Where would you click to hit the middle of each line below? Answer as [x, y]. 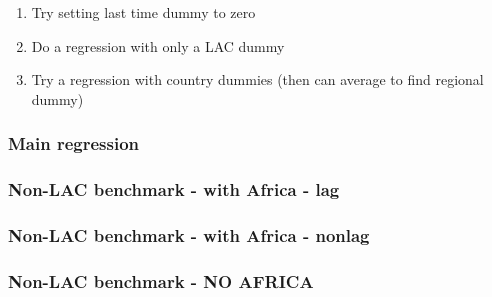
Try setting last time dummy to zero [143, 12]
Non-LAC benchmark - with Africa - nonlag [189, 234]
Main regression [74, 143]
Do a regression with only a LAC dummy [158, 45]
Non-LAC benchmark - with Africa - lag [174, 189]
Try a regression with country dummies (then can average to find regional [257, 79]
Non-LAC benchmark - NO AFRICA [161, 280]
